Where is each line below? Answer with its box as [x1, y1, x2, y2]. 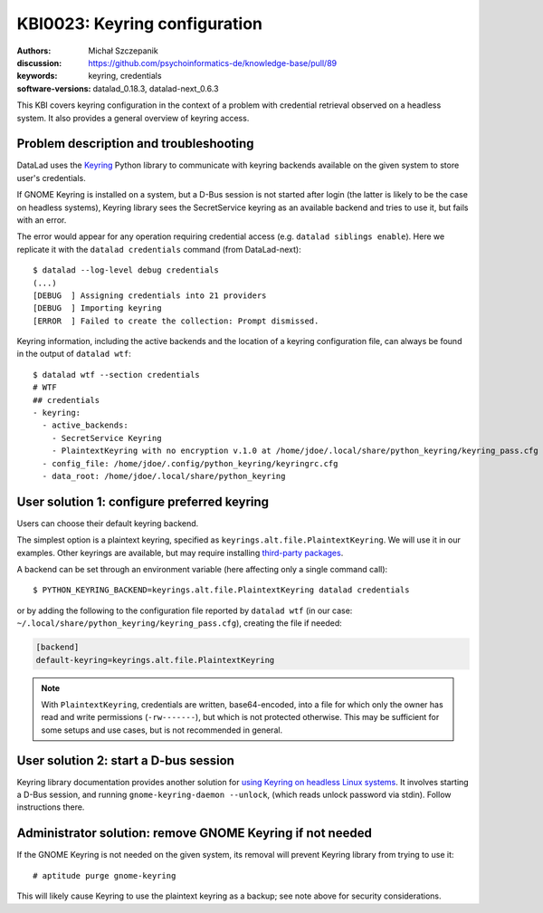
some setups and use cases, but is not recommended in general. [41, 725, 283, 735]
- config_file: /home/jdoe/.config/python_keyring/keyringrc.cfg [42, 458, 338, 468]
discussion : [16, 57, 62, 68]
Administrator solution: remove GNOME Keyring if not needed [16, 825, 373, 841]
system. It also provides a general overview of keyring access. [16, 112, 250, 123]
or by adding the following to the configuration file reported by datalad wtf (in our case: [16, 605, 353, 616]
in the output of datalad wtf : [16, 349, 131, 360]
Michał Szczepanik [88, 45, 158, 56]
